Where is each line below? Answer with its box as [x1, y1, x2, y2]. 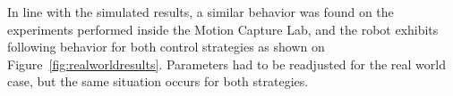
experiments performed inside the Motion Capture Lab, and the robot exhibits [7, 20, 439, 38]
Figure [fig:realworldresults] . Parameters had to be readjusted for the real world [7, 54, 446, 73]
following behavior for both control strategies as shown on [7, 37, 325, 56]
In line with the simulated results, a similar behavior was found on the [7, 3, 394, 20]
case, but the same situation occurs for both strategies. [7, 72, 309, 91]
